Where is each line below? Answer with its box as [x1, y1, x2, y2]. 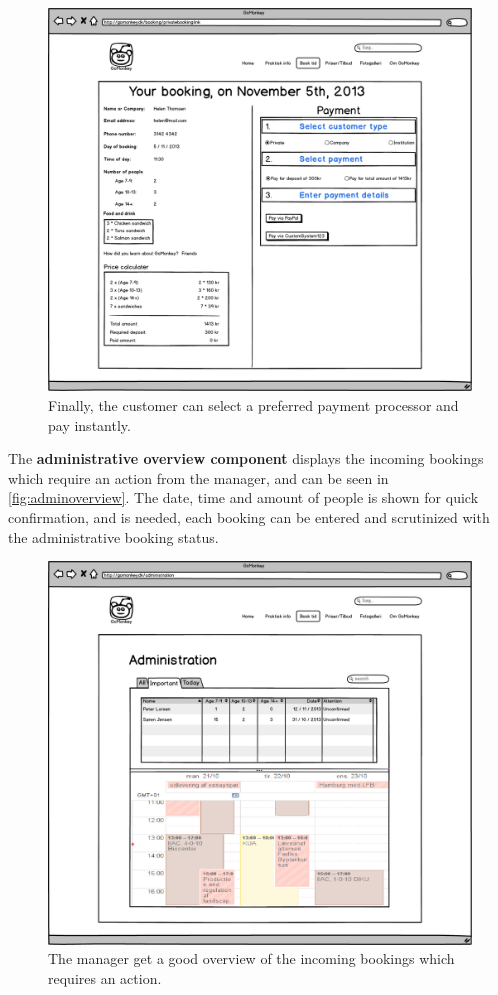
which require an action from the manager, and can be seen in [8, 467, 389, 488]
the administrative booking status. [8, 526, 219, 547]
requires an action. [48, 967, 162, 988]
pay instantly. [48, 414, 131, 435]
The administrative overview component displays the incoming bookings [8, 448, 484, 469]
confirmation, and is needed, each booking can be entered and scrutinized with [8, 506, 490, 527]
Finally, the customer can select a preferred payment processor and [48, 395, 459, 416]
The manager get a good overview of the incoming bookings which [48, 948, 455, 969]
